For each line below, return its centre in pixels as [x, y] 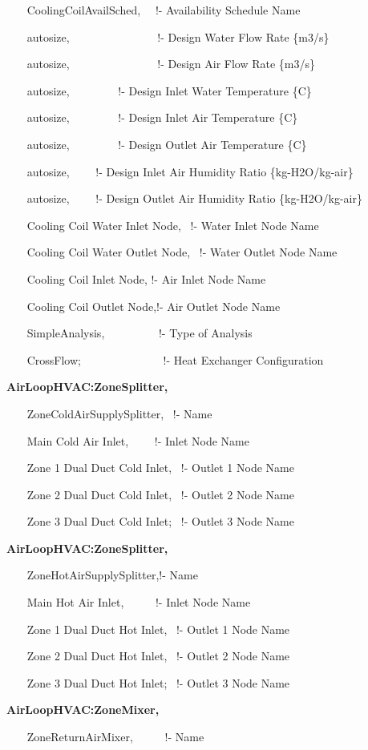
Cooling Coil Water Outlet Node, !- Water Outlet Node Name [182, 252]
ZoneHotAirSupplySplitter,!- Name [112, 575]
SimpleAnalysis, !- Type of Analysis [140, 333]
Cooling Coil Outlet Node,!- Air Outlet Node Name [154, 306]
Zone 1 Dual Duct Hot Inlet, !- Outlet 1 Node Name [158, 629]
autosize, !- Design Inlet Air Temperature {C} [162, 117]
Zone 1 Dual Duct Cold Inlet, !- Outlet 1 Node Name [160, 468]
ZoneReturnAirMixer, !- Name [115, 737]
